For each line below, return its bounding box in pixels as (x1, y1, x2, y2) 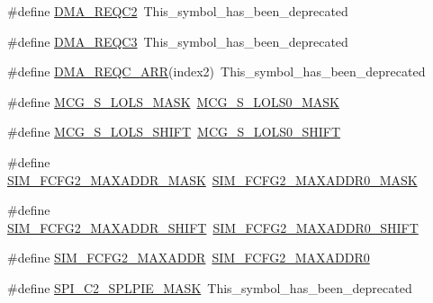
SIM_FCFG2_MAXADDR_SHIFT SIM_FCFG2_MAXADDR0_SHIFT (7, 218, 419, 236)
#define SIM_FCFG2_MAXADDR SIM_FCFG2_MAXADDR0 (7, 248, 370, 267)
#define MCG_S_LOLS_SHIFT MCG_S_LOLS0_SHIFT (7, 122, 341, 141)
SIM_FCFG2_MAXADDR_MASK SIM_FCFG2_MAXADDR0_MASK (7, 170, 418, 189)
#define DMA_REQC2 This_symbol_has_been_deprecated (7, 2, 348, 20)
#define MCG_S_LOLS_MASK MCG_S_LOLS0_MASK (7, 92, 339, 111)
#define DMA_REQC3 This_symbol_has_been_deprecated (7, 31, 348, 50)
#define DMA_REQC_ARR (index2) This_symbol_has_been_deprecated (7, 62, 426, 81)
